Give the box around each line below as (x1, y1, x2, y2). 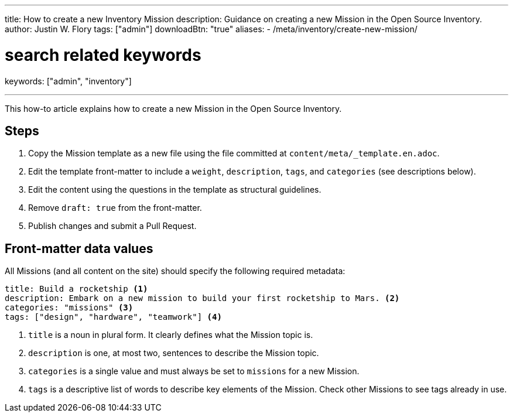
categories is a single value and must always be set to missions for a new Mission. (28, 366, 360, 377)
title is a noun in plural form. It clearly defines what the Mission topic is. (28, 330, 313, 340)
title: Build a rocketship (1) (5, 284, 148, 294)
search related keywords (5, 45, 201, 65)
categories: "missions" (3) (5, 303, 134, 313)
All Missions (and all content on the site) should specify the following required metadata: (5, 266, 346, 276)
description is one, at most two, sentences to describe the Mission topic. (28, 348, 319, 358)
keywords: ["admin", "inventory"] (5, 76, 132, 86)
